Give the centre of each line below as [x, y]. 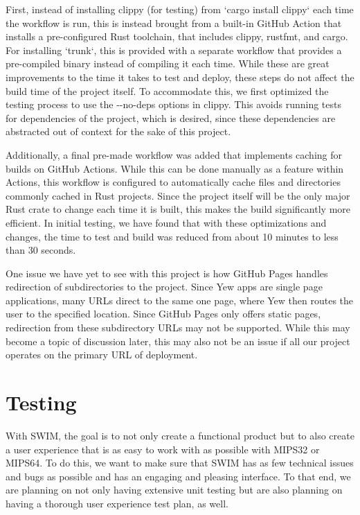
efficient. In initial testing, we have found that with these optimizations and [166, 222]
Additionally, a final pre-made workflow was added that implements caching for [174, 154]
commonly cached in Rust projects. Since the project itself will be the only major [178, 195]
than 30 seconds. [41, 250]
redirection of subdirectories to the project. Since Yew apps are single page [164, 287]
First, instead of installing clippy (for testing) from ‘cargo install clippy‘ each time [180, 9]
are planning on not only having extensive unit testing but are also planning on [174, 490]
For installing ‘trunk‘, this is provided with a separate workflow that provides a [174, 50]
